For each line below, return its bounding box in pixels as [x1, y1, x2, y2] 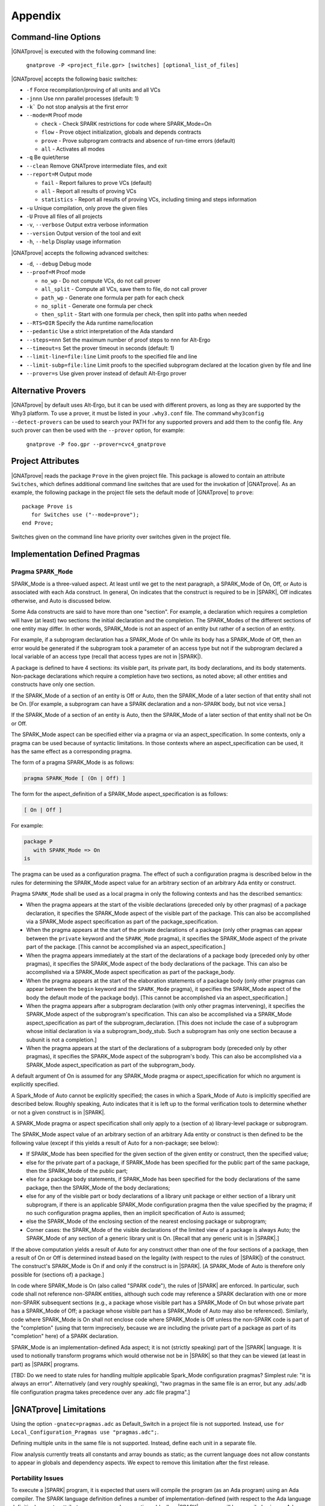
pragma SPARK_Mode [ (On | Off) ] [23, 775, 126, 782]
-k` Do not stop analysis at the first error [26, 103, 129, 111]
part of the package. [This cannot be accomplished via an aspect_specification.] [26, 943, 226, 951]
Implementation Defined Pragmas [11, 549, 140, 559]
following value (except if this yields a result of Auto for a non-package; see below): [11, 1139, 219, 1146]
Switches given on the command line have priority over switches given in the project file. [11, 533, 231, 540]
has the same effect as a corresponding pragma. [11, 748, 132, 755]
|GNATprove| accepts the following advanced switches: [11, 249, 149, 256]
